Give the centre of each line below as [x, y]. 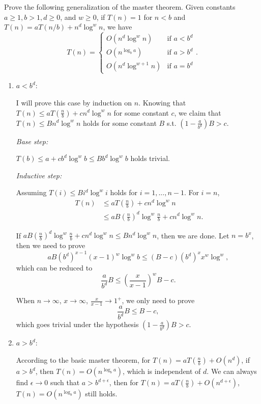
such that [65, 382]
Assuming [31, 192]
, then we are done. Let [193, 235]
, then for [124, 382]
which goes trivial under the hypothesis [77, 324]
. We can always [232, 371]
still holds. [101, 394]
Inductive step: [39, 175]
